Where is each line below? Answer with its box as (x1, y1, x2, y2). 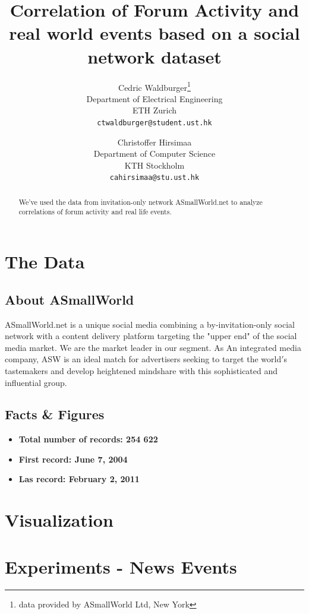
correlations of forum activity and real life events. (18, 207, 172, 217)
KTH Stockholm (124, 159, 185, 171)
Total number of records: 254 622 (18, 433, 158, 445)
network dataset (87, 44, 222, 68)
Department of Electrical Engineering (86, 92, 223, 105)
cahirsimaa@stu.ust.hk (109, 173, 200, 182)
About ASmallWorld (5, 290, 134, 308)
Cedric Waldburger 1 (118, 79, 191, 93)
